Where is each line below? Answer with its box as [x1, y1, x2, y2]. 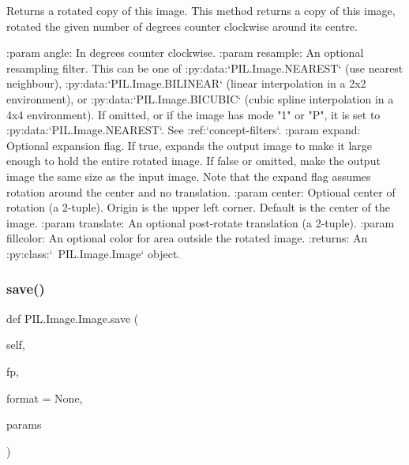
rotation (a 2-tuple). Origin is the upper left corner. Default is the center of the [6, 199, 390, 216]
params [6, 416, 42, 433]
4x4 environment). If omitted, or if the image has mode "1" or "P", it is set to [6, 106, 381, 122]
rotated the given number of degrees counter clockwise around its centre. [6, 17, 358, 34]
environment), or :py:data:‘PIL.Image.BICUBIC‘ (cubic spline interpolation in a [6, 90, 394, 107]
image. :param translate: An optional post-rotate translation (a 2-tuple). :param [6, 214, 395, 231]
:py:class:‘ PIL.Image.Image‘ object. [6, 245, 181, 261]
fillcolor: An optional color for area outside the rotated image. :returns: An [6, 230, 368, 246]
